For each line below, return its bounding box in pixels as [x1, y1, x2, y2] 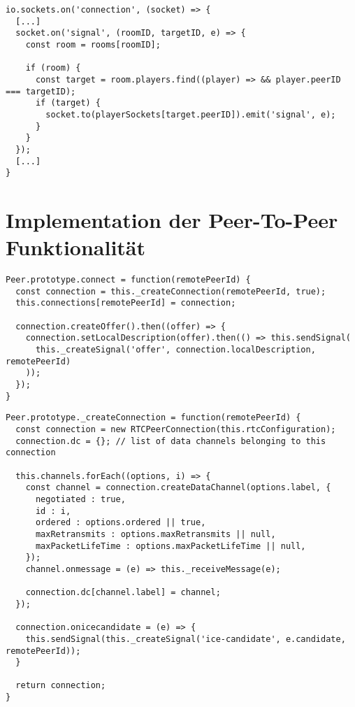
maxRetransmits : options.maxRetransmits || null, [35, 529, 276, 539]
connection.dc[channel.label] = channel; [25, 587, 221, 598]
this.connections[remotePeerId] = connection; [15, 298, 236, 308]
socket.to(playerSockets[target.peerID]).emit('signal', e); [45, 109, 336, 120]
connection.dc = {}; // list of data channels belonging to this [15, 436, 326, 446]
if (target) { [35, 98, 101, 108]
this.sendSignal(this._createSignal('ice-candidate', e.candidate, [25, 634, 346, 644]
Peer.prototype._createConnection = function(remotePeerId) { [6, 413, 301, 423]
